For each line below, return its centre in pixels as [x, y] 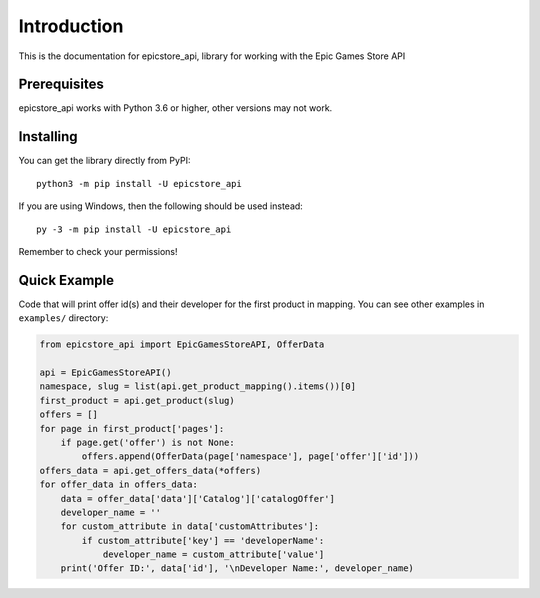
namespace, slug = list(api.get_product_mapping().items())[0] [198, 386]
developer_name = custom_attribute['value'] [213, 554]
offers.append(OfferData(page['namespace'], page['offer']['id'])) [250, 456]
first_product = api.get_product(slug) [137, 400]
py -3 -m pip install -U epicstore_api [134, 229]
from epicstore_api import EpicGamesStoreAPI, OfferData [182, 344]
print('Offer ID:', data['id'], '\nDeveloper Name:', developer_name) [237, 568]
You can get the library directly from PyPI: [104, 161]
